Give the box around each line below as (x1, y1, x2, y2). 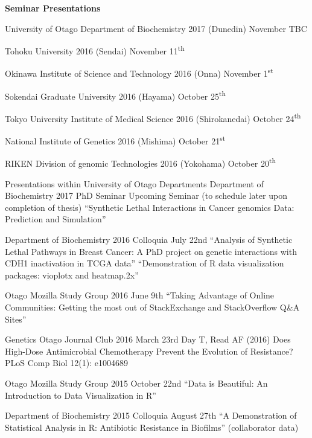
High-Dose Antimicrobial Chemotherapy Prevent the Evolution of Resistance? (5, 344, 293, 357)
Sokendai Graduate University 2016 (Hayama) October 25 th (5, 88, 226, 102)
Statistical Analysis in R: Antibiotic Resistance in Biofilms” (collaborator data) (5, 420, 299, 433)
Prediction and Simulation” (5, 213, 106, 225)
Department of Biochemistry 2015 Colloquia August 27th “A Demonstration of (5, 409, 297, 422)
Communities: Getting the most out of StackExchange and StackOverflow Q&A (5, 301, 300, 314)
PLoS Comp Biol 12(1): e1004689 (5, 356, 128, 369)
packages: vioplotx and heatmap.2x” (5, 268, 139, 281)
